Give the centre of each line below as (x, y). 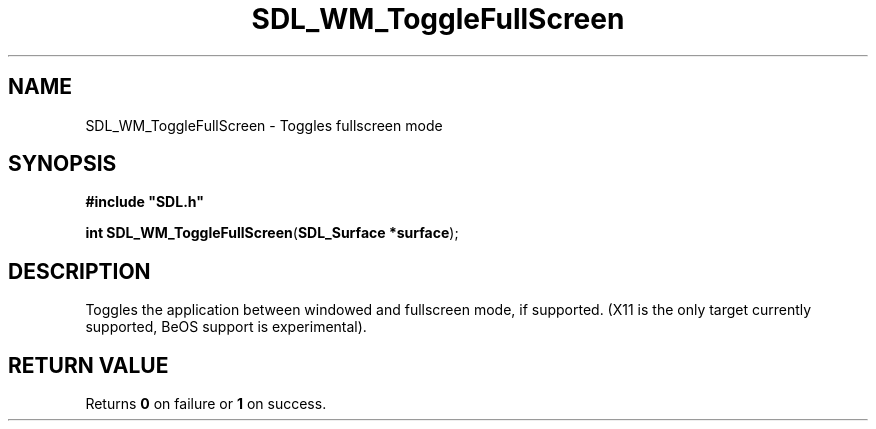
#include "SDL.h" (144, 202)
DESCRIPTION (79, 271)
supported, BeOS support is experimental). (226, 327)
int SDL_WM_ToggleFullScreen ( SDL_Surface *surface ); (272, 233)
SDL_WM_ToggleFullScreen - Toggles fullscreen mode (264, 125)
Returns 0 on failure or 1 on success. (206, 404)
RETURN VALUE (88, 365)
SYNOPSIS (62, 164)
